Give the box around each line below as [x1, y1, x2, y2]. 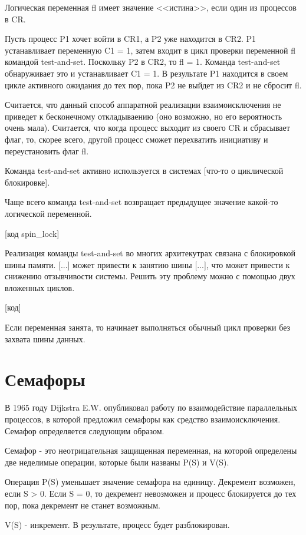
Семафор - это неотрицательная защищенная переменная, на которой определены [5, 444, 297, 457]
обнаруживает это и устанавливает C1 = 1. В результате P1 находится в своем [5, 67, 288, 79]
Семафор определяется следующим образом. [5, 424, 164, 437]
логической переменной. [5, 207, 92, 219]
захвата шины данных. [5, 332, 85, 345]
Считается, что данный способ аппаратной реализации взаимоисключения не [5, 98, 281, 111]
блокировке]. [5, 176, 50, 188]
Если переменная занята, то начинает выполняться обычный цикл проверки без [5, 321, 291, 333]
